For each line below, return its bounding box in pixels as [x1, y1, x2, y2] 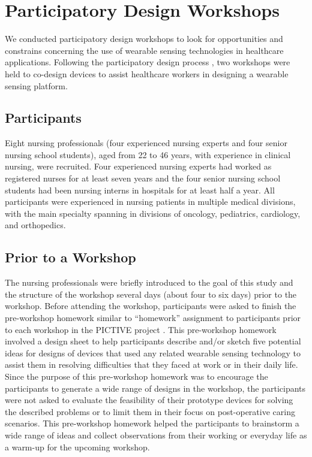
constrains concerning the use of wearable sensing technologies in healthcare [5, 44, 284, 56]
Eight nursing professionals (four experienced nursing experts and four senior [5, 137, 287, 149]
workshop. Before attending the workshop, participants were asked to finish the [5, 299, 296, 312]
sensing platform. [5, 79, 68, 92]
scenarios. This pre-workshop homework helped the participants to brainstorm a [5, 417, 299, 429]
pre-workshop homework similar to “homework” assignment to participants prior [5, 311, 301, 324]
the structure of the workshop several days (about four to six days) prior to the [5, 287, 297, 300]
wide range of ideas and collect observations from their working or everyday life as [5, 428, 307, 441]
